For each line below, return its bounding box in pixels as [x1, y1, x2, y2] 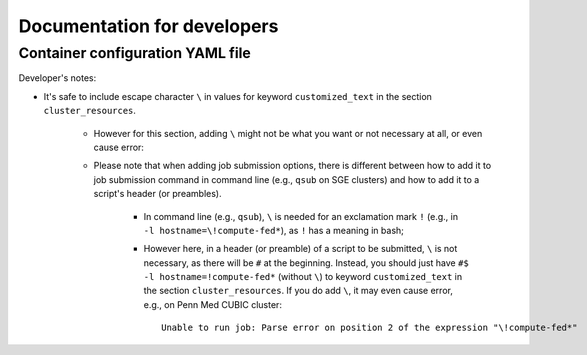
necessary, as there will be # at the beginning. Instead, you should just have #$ [143, 256, 469, 269]
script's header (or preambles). [93, 188, 222, 200]
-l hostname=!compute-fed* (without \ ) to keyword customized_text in [143, 271, 463, 283]
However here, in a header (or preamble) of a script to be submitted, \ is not [143, 243, 458, 255]
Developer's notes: [18, 72, 97, 84]
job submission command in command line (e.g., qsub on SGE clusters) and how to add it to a [93, 173, 480, 185]
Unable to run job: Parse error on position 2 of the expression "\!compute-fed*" [161, 322, 578, 334]
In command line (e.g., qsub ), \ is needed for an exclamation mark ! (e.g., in [143, 210, 459, 222]
